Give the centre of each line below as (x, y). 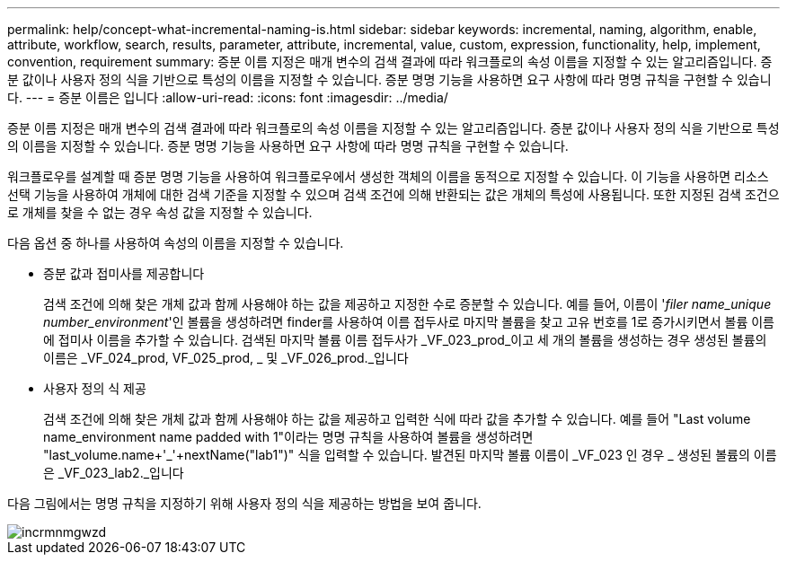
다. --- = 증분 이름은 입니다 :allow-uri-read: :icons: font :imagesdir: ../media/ (228, 97)
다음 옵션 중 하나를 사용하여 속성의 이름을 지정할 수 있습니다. (176, 243)
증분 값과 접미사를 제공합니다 (124, 273)
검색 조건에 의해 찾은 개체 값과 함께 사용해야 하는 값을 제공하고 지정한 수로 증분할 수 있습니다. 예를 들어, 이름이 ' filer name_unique (407, 304)
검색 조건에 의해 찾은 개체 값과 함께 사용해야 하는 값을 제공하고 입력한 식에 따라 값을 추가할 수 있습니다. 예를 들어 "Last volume (397, 419)
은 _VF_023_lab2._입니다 (114, 473)
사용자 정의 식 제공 (95, 388)
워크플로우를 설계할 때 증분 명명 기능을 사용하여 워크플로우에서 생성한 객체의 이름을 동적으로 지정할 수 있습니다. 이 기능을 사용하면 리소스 (388, 176)
